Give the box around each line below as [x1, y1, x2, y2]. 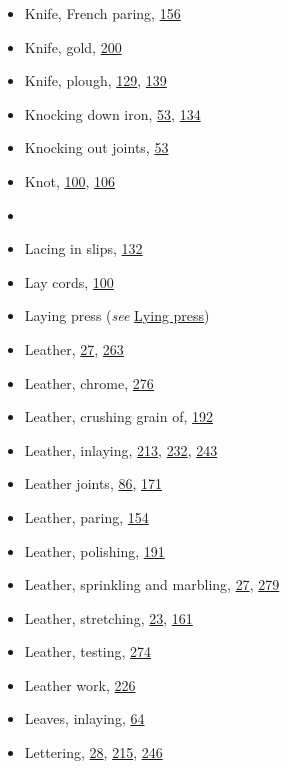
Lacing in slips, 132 [24, 238, 143, 259]
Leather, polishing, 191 [24, 540, 165, 561]
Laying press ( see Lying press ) [24, 305, 210, 326]
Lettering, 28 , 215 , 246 [24, 742, 163, 763]
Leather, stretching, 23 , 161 [24, 607, 193, 628]
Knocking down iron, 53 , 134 [24, 103, 201, 124]
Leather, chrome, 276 [24, 372, 154, 393]
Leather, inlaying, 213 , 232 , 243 [24, 439, 218, 460]
